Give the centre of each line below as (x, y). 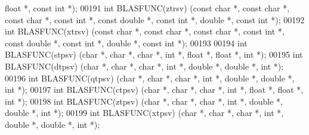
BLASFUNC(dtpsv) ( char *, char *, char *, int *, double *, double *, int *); (144, 66)
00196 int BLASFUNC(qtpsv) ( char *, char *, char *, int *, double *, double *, (150, 78)
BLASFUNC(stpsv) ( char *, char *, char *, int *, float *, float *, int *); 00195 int (154, 54)
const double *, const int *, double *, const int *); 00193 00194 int (126, 43)
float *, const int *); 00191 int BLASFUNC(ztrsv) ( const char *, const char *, (147, 8)
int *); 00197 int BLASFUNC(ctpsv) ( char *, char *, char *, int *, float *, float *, (154, 90)
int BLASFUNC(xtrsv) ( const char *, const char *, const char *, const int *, (145, 31)
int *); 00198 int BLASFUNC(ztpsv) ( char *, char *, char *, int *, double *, (144, 101)
